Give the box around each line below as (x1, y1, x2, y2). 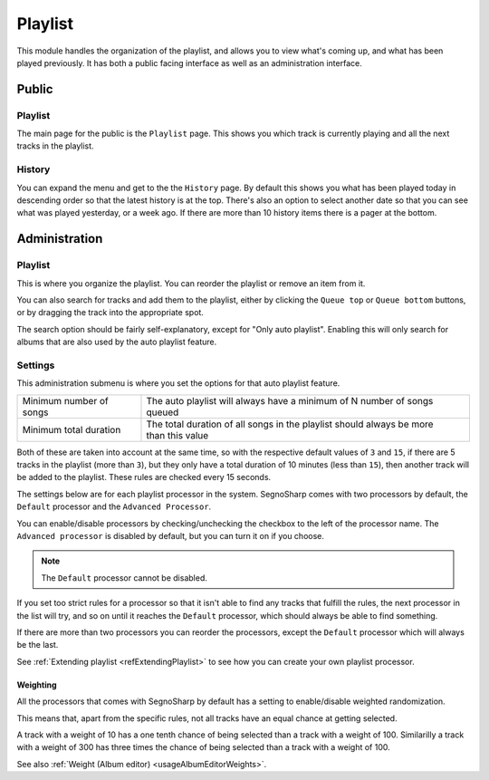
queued (146, 406, 179, 419)
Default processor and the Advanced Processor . (16, 501, 212, 512)
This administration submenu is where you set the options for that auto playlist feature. (16, 378, 340, 389)
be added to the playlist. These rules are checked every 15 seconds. (16, 472, 272, 483)
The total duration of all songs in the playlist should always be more (146, 418, 434, 430)
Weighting (16, 679, 58, 690)
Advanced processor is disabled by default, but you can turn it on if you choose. (16, 531, 325, 541)
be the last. (16, 640, 59, 650)
